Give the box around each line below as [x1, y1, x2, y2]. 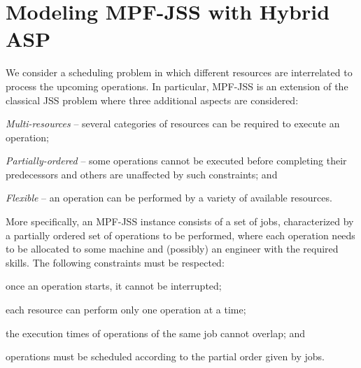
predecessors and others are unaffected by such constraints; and [6, 167, 278, 181]
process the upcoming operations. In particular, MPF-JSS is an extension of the [6, 78, 348, 93]
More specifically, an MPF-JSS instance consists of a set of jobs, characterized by [6, 214, 354, 229]
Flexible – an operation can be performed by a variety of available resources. [6, 190, 332, 205]
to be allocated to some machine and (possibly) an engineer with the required [6, 241, 339, 256]
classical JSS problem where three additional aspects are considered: [6, 92, 299, 107]
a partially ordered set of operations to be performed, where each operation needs [6, 227, 355, 242]
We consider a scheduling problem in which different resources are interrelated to [6, 65, 353, 80]
